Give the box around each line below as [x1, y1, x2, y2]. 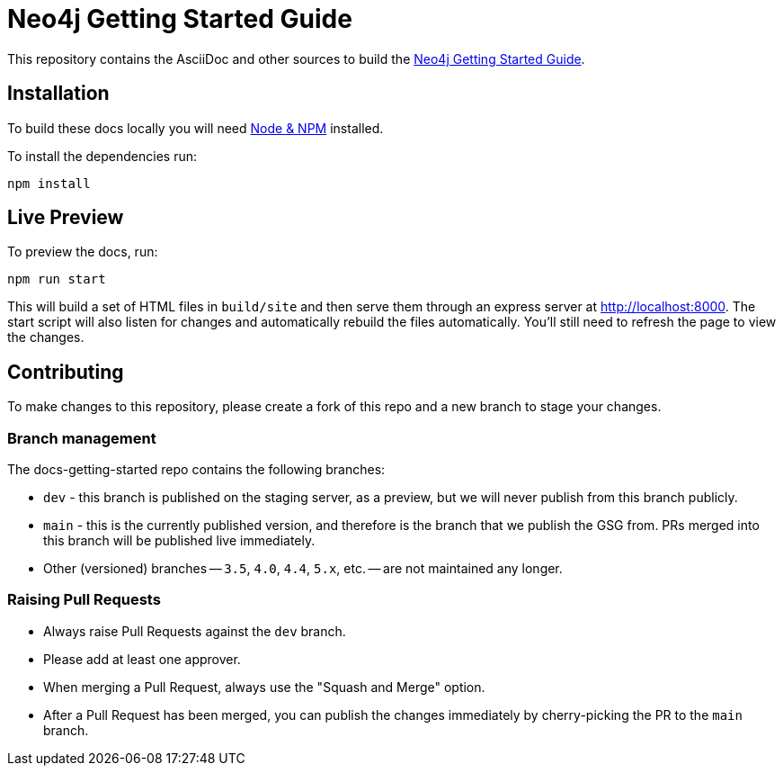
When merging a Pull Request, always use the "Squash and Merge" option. [43, 679, 485, 695]
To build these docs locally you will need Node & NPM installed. [7, 120, 384, 136]
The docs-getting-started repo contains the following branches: [7, 462, 386, 478]
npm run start [7, 272, 106, 287]
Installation [7, 82, 110, 105]
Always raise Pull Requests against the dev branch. [43, 623, 346, 639]
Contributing [7, 360, 124, 383]
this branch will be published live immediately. [43, 533, 316, 549]
